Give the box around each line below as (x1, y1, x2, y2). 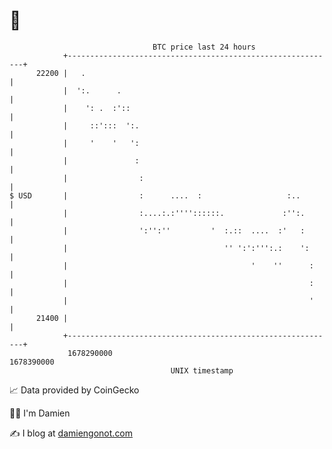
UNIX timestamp (170, 365, 234, 376)
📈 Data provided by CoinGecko (9, 384, 140, 396)
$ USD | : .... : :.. (9, 190, 301, 201)
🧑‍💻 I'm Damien (9, 407, 71, 419)
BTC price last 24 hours (152, 42, 256, 52)
